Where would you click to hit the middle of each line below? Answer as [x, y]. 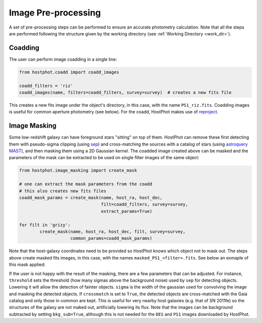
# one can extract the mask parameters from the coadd [86, 184]
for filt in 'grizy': [45, 225]
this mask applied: [27, 265]
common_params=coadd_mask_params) [111, 238]
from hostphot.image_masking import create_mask [78, 170]
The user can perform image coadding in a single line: [63, 59]
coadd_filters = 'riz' [46, 86]
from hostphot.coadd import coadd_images [69, 72]
